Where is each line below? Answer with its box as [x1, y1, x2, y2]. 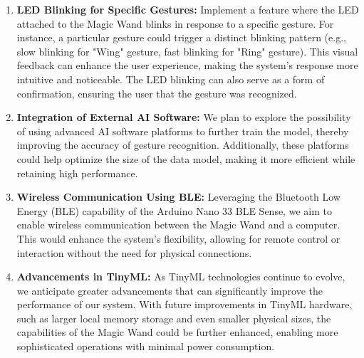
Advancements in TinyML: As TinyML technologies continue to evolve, [16, 269, 345, 284]
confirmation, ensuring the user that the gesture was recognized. [16, 85, 297, 100]
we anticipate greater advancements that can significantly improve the [16, 283, 323, 298]
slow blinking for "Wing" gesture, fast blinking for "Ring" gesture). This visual [16, 43, 358, 58]
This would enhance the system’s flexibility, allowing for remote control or [16, 231, 340, 246]
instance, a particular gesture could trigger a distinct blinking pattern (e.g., [16, 30, 346, 45]
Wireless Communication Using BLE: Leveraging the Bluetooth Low [16, 189, 340, 204]
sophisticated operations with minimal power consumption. [16, 339, 275, 354]
